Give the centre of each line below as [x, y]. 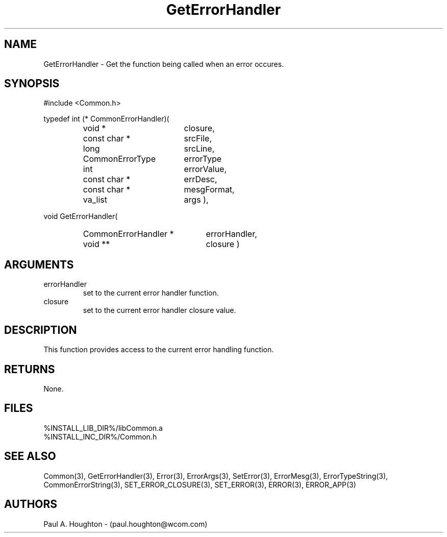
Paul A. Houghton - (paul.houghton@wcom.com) [126, 524]
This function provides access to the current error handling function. [159, 350]
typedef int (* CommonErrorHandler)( [106, 119]
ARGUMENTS [39, 264]
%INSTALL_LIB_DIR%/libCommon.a [103, 428]
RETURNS [30, 369]
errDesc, [201, 179]
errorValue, [205, 169]
